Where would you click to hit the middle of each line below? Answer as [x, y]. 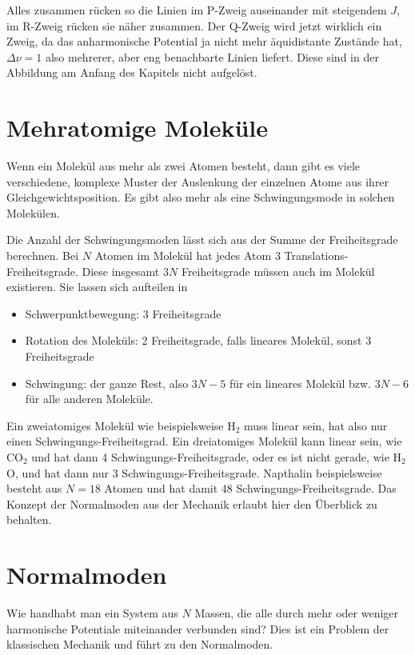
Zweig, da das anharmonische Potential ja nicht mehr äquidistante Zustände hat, [204, 41]
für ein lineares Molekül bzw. [300, 383]
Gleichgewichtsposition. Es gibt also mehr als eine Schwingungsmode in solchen [201, 197]
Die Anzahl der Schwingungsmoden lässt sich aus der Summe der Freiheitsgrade [202, 240]
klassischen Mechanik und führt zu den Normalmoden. [140, 644]
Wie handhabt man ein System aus [92, 613]
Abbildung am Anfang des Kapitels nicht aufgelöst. [132, 72]
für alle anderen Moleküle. [89, 399]
